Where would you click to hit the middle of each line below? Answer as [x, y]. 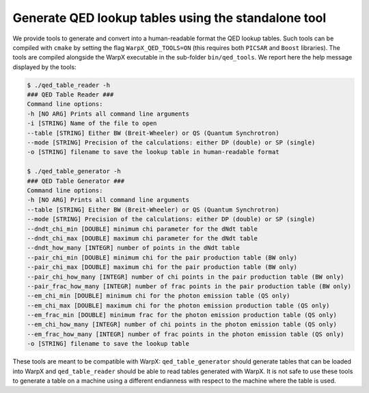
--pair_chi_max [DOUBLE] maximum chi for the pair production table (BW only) [162, 267]
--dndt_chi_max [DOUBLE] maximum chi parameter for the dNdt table [142, 238]
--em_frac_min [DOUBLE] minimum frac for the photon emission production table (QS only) [182, 315]
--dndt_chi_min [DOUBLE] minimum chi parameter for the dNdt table [142, 229]
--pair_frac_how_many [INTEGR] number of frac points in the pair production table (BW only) [189, 286]
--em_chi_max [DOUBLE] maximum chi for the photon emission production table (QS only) [178, 305]
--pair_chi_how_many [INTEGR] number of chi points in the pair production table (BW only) [186, 277]
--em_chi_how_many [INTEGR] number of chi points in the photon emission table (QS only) [182, 325]
